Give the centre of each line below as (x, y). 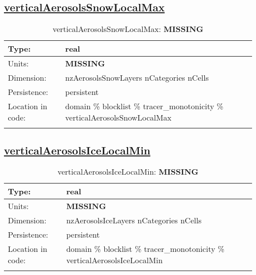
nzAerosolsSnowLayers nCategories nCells (137, 78)
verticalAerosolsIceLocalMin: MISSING (128, 172)
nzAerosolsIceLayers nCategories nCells (134, 220)
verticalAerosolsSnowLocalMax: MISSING (128, 29)
